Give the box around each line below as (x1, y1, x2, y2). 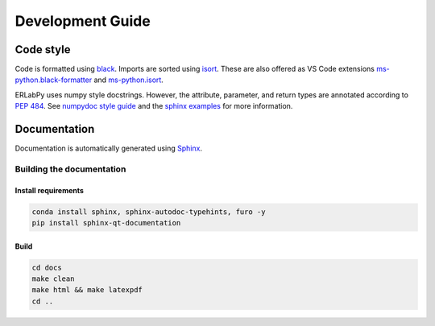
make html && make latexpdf (31, 286, 143, 295)
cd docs (31, 262, 62, 272)
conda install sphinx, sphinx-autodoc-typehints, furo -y (31, 207, 266, 217)
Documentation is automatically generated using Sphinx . (14, 143, 203, 153)
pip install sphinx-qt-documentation (31, 218, 181, 228)
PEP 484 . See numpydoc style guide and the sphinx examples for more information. (14, 101, 293, 111)
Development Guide (14, 12, 151, 30)
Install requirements (14, 185, 85, 195)
